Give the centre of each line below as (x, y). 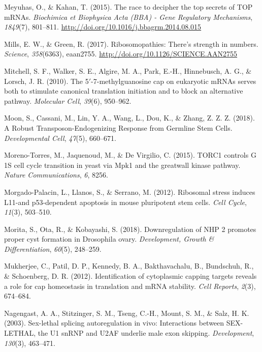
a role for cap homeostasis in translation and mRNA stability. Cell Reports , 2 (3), (130, 286)
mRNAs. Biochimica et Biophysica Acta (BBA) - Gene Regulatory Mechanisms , (128, 17)
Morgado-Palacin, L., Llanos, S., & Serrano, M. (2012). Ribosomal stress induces (130, 192)
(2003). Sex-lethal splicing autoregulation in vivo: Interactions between (114, 323)
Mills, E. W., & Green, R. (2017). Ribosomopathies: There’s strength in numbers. (131, 43)
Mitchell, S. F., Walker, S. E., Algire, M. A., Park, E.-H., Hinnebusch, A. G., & (128, 70)
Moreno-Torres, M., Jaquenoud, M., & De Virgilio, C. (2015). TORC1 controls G (130, 155)
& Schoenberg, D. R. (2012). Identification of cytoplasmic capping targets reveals (130, 276)
